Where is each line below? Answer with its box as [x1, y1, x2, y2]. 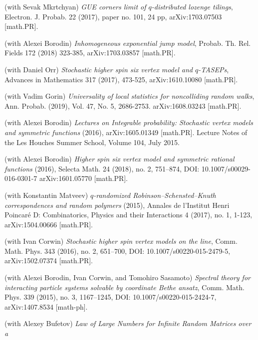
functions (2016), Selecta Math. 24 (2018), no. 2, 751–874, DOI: [4, 163, 200, 173]
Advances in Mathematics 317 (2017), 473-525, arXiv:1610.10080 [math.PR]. [4, 74, 238, 84]
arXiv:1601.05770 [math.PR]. [39, 173, 128, 183]
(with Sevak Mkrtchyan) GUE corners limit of [4, 1, 146, 11]
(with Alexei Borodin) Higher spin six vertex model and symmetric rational [4, 154, 235, 164]
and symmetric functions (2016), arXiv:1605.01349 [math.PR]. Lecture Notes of [4, 127, 248, 137]
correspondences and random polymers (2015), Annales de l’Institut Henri [4, 199, 230, 210]
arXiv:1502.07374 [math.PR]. [4, 255, 93, 266]
